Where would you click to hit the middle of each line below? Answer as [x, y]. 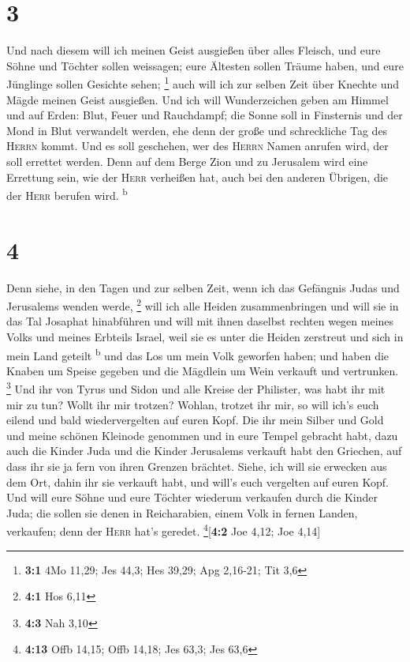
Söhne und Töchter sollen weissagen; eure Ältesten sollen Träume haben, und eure [205, 65]
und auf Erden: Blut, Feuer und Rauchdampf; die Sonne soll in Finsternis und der [205, 115]
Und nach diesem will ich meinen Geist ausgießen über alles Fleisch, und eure [194, 50]
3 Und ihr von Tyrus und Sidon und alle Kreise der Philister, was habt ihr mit [196, 388]
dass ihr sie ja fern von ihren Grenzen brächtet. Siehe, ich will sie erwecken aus [197, 466]
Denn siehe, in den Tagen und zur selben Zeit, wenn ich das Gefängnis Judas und [203, 287]
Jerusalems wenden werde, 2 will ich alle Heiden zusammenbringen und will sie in [203, 305]
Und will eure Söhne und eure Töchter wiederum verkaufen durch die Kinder [192, 497]
